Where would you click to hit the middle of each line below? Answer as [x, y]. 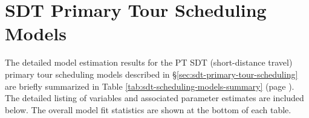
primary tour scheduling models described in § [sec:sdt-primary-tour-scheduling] [151, 74]
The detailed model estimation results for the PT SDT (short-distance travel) [149, 62]
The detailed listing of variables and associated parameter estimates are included [154, 98]
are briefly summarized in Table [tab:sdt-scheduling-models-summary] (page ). [150, 86]
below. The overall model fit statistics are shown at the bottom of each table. [148, 109]
